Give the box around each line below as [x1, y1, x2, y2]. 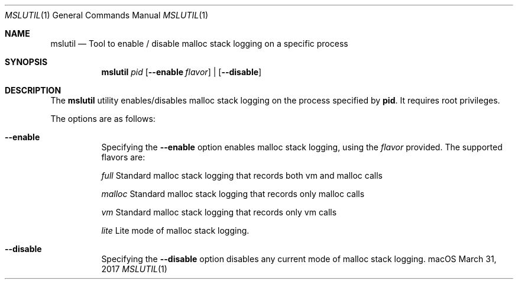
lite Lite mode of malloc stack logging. [101, 225, 250, 235]
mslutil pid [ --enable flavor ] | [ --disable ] [101, 67, 262, 77]
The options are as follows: [50, 114, 156, 124]
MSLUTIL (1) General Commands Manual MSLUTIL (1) [5, 10, 209, 20]
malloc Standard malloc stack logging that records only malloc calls [101, 189, 365, 199]
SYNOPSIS [5, 57, 48, 67]
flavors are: [101, 152, 145, 162]
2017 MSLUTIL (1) [101, 264, 167, 274]
